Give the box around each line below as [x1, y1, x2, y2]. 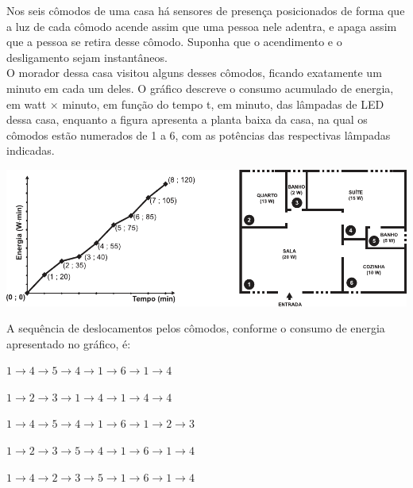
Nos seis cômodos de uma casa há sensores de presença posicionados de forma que [6, 2, 405, 18]
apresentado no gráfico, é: [6, 335, 131, 352]
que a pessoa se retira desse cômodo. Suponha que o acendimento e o [6, 33, 342, 50]
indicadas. [6, 142, 55, 159]
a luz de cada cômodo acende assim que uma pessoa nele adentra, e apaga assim [6, 17, 397, 34]
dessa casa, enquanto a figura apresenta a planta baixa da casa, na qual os [6, 111, 368, 128]
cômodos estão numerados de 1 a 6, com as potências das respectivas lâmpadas [6, 126, 391, 143]
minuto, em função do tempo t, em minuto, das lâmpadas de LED [62, 95, 384, 112]
